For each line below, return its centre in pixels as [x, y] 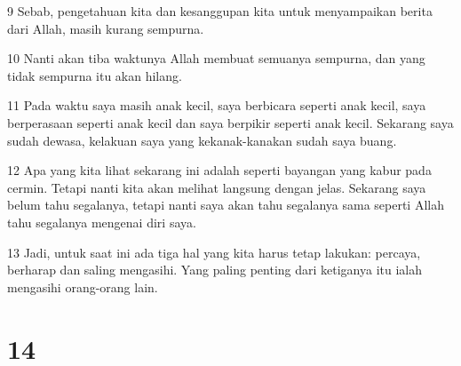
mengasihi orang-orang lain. [83, 286]
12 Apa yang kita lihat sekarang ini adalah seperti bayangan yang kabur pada [219, 170]
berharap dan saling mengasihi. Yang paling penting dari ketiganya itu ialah [215, 270]
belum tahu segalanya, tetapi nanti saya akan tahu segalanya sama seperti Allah [226, 205]
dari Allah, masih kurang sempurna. [106, 28]
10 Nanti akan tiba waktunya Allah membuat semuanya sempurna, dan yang [216, 58]
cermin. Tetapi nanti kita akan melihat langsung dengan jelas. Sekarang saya [217, 187]
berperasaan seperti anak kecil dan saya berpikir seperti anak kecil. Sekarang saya [230, 122]
